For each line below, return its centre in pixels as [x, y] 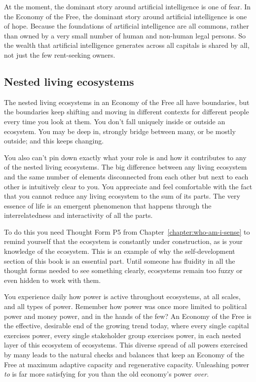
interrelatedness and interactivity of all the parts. [78, 215]
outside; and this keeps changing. [54, 141]
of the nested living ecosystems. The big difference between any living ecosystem [126, 167]
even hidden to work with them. [53, 280]
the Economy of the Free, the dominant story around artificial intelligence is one [126, 16]
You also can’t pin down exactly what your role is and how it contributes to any [125, 157]
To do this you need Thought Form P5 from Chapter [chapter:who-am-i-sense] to [127, 231]
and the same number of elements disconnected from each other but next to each [126, 176]
